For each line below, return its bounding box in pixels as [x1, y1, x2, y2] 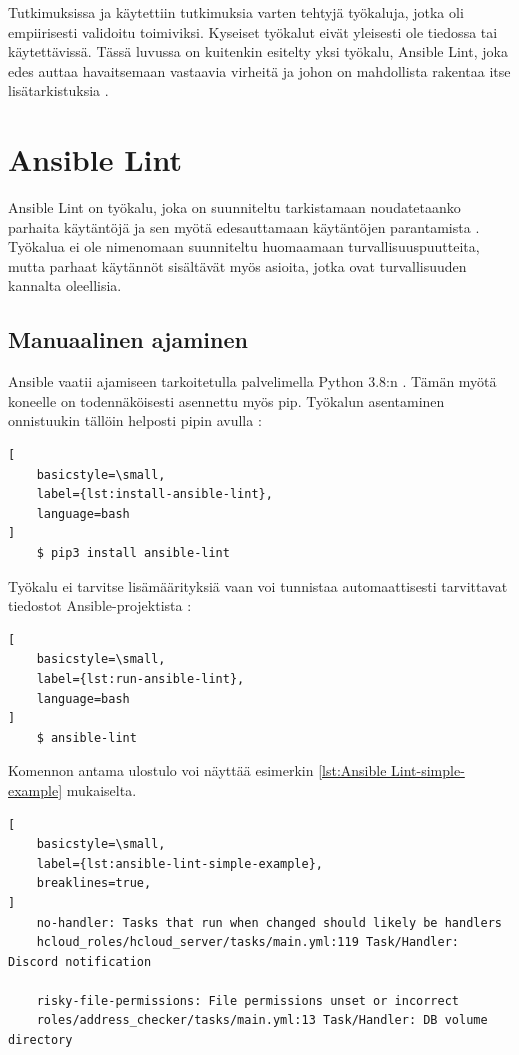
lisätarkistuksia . [8, 80, 109, 101]
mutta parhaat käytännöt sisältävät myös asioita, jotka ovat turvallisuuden [8, 255, 467, 276]
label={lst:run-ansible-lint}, [36, 671, 245, 686]
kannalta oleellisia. [8, 275, 122, 296]
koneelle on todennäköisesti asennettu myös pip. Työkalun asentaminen [8, 390, 445, 411]
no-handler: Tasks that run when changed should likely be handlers [36, 915, 502, 930]
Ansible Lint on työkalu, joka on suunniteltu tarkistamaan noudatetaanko [8, 197, 461, 218]
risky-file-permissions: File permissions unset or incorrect [36, 993, 460, 1008]
